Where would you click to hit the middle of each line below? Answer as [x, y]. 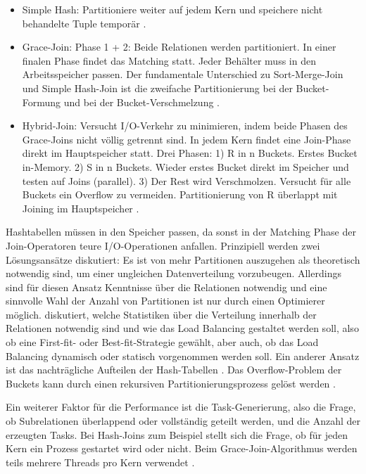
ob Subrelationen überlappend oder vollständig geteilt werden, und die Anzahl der [183, 421]
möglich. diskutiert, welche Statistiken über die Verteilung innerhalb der [161, 314]
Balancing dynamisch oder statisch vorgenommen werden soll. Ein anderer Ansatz [183, 355]
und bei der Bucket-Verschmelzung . [142, 102]
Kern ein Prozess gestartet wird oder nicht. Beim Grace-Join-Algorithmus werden [182, 448]
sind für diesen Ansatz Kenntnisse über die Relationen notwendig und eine [166, 287]
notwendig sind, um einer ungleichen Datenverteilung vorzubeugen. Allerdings [173, 273]
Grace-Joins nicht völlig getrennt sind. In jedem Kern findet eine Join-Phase [187, 139]
